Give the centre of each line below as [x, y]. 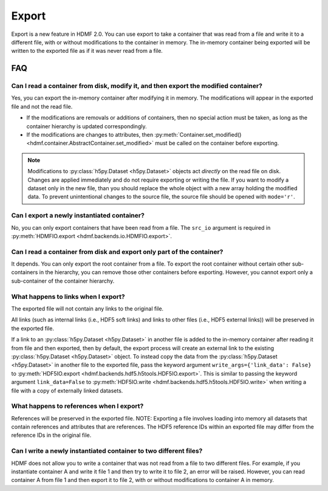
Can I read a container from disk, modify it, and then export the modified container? [137, 86]
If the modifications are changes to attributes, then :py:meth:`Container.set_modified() [134, 135]
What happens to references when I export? [77, 406]
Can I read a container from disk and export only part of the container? [117, 252]
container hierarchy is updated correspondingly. [87, 126]
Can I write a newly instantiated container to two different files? [107, 451]
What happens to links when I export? [68, 297]
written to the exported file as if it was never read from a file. [87, 51]
